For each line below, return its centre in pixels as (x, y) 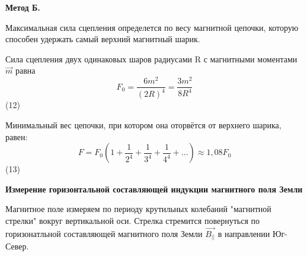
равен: (17, 136)
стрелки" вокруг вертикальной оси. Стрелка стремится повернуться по (132, 221)
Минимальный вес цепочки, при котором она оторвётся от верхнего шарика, (143, 125)
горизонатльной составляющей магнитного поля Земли (104, 233)
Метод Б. (23, 7)
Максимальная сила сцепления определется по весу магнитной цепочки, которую (152, 27)
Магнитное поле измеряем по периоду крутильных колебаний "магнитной (138, 209)
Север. (17, 246)
